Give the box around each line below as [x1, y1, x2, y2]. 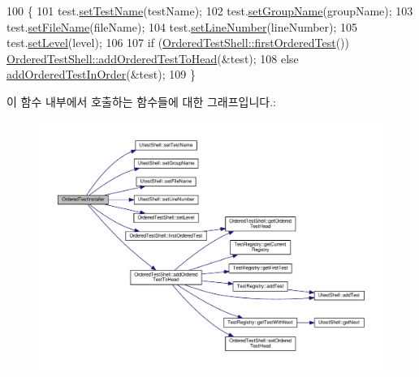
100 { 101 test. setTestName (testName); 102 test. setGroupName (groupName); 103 [6, 2, 413, 19]
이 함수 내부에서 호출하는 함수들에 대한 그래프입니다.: [6, 92, 276, 109]
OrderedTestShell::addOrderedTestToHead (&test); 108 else [6, 49, 299, 66]
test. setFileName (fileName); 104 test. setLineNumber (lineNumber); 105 [6, 18, 358, 35]
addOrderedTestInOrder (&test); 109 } [6, 66, 196, 83]
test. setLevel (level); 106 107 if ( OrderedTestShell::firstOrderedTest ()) [6, 34, 350, 51]
